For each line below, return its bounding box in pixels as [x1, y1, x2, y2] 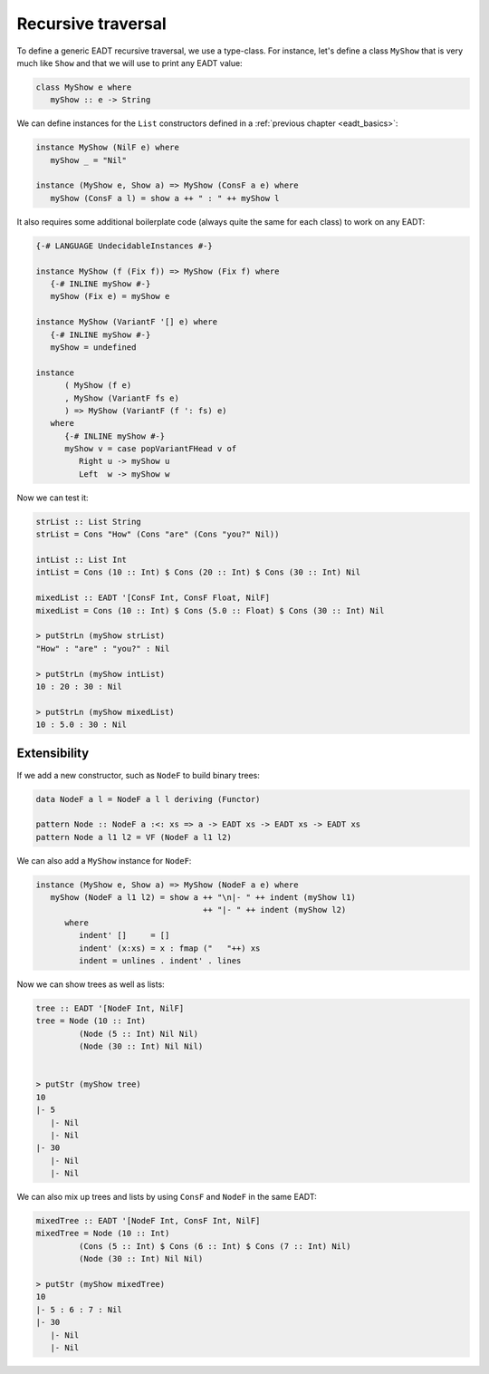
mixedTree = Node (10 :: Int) [35, 1228, 170, 1239]
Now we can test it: [16, 492, 90, 503]
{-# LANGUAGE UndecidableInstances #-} [35, 240, 213, 251]
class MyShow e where [35, 82, 132, 92]
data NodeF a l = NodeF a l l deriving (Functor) [35, 794, 261, 804]
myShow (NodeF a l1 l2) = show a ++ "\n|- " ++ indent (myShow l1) [50, 893, 357, 903]
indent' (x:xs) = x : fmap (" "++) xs [78, 943, 261, 953]
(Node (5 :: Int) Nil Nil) [78, 1029, 199, 1039]
